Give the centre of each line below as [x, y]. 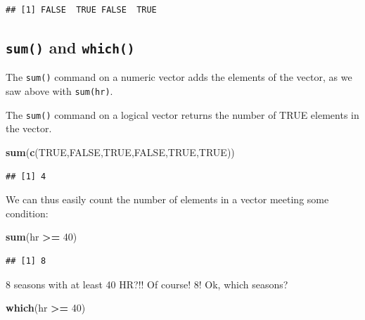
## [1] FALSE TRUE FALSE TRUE [81, 10]
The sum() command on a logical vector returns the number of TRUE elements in [182, 114]
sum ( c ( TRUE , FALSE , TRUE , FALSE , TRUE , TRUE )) [120, 152]
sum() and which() [70, 47]
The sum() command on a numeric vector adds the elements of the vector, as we [179, 77]
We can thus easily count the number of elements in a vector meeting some [167, 199]
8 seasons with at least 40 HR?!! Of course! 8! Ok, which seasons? [147, 284]
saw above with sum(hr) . [59, 91]
